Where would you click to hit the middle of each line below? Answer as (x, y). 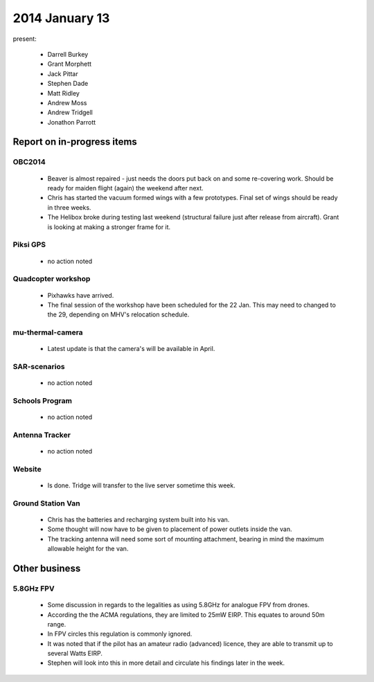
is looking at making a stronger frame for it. (109, 227)
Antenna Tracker (42, 435)
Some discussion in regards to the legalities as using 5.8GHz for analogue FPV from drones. (178, 605)
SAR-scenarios (39, 367)
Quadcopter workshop (52, 279)
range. (57, 624)
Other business (47, 568)
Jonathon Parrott (72, 122)
